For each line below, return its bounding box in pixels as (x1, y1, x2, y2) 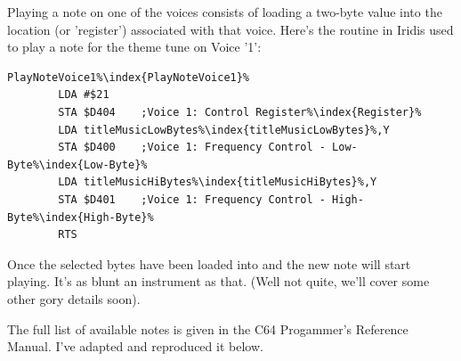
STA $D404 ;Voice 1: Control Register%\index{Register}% (58, 105, 422, 119)
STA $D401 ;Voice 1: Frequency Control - (58, 193, 326, 206)
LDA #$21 (58, 88, 109, 102)
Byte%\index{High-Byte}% (7, 210, 154, 224)
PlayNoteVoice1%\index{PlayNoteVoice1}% (7, 70, 250, 84)
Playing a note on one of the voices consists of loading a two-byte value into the (7, 3, 442, 21)
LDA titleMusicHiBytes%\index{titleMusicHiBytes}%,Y (58, 176, 377, 189)
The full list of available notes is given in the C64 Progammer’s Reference (7, 319, 408, 338)
